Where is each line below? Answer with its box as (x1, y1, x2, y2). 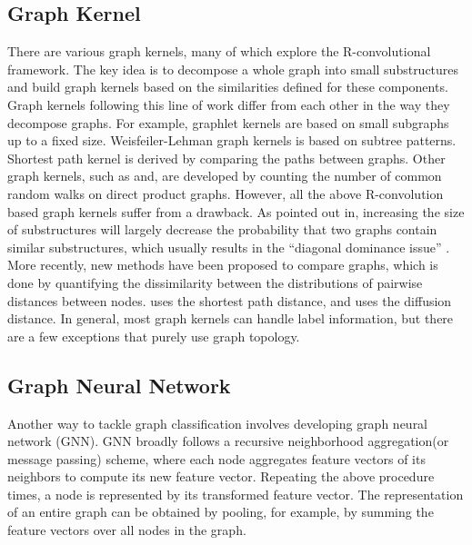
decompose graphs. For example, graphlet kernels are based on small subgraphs (7, 113, 449, 132)
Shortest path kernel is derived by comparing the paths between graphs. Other (7, 148, 446, 167)
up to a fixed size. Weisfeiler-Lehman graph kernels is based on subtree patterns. (7, 131, 457, 150)
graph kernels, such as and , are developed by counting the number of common (7, 166, 442, 185)
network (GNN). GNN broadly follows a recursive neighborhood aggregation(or (7, 431, 449, 451)
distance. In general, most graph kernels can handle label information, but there (7, 309, 454, 328)
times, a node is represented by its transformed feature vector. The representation (7, 484, 464, 503)
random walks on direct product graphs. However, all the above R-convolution (7, 183, 444, 203)
